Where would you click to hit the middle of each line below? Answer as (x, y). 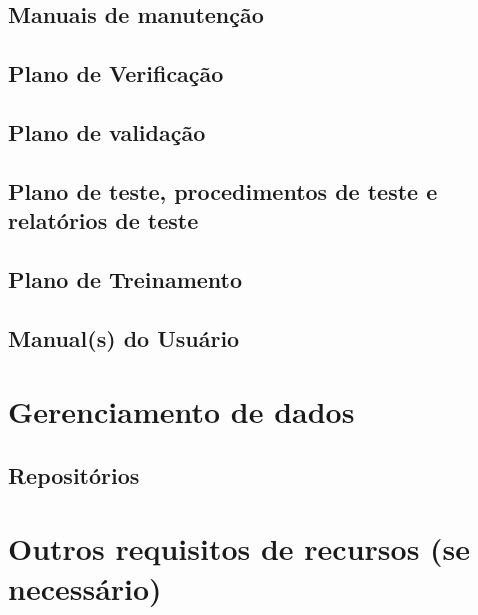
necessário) (85, 587)
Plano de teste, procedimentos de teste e (223, 190)
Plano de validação (107, 131)
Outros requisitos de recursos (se (239, 548)
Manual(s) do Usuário (124, 337)
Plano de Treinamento (125, 278)
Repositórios (74, 474)
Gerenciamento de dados (181, 411)
